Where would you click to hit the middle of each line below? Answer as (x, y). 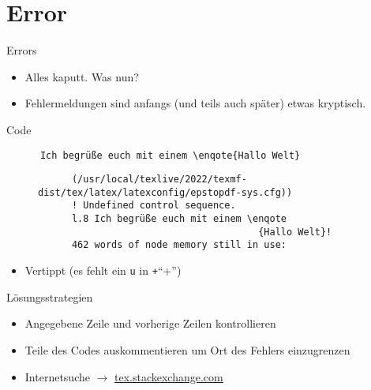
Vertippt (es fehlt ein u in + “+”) (103, 270)
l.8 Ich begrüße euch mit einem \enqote (179, 219)
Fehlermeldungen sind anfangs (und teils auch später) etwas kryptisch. (195, 103)
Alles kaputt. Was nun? (82, 76)
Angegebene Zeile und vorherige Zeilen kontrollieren (150, 323)
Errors (22, 50)
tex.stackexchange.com (169, 376)
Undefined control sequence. (159, 206)
